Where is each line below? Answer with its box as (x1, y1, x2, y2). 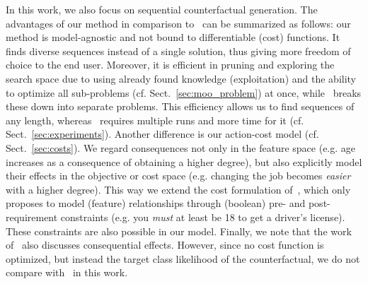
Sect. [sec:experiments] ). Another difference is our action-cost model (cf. (6, 126, 319, 141)
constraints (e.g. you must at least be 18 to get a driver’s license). (60, 209, 345, 224)
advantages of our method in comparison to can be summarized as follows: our (6, 16, 351, 30)
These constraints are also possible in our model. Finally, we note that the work (6, 223, 352, 238)
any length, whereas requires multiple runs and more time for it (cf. (6, 112, 304, 127)
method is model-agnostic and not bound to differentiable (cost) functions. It (6, 30, 340, 45)
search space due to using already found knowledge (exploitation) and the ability (6, 71, 357, 85)
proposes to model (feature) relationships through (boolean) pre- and (6, 196, 306, 211)
